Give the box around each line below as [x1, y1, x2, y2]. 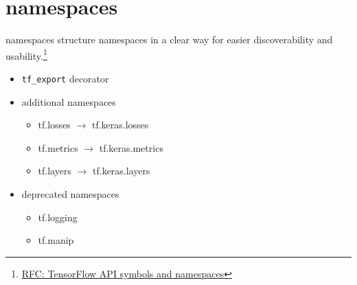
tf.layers [38, 163, 71, 178]
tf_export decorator [21, 71, 109, 85]
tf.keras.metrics [99, 140, 163, 155]
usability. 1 [5, 46, 47, 62]
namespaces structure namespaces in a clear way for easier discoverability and [5, 32, 333, 47]
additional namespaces [21, 94, 116, 109]
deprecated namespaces [21, 187, 119, 201]
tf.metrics [38, 140, 78, 155]
